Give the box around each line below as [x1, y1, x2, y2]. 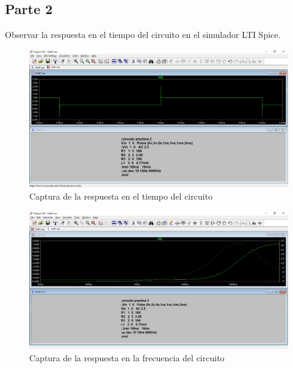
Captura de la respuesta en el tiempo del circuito [29, 190, 213, 203]
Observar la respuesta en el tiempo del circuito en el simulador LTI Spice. [5, 28, 281, 41]
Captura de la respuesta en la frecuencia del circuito [29, 351, 225, 364]
